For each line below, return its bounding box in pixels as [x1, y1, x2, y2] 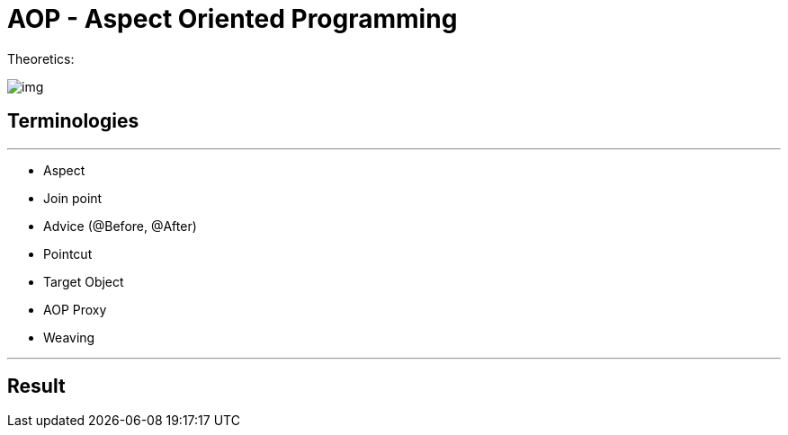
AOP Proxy [43, 301, 107, 317]
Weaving [43, 329, 95, 345]
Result [7, 375, 66, 398]
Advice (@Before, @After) [43, 217, 197, 234]
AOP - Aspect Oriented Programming [7, 4, 458, 34]
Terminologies [7, 110, 139, 133]
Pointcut [43, 245, 93, 262]
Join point [43, 190, 103, 206]
